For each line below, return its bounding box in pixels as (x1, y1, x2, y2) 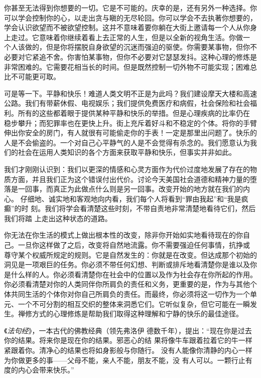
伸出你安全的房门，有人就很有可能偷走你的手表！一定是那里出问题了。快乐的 (4, 127, 257, 138)
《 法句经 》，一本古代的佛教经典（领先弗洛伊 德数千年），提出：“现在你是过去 (4, 325, 252, 335)
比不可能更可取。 (4, 71, 60, 82)
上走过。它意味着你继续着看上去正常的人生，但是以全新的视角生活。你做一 (4, 32, 250, 42)
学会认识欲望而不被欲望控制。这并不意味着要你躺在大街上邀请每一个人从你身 (4, 22, 257, 33)
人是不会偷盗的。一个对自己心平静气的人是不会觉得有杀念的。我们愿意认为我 (4, 137, 257, 147)
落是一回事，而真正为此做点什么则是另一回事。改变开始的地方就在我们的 (4, 183, 243, 194)
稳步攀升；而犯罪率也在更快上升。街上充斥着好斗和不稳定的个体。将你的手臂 (4, 117, 257, 128)
